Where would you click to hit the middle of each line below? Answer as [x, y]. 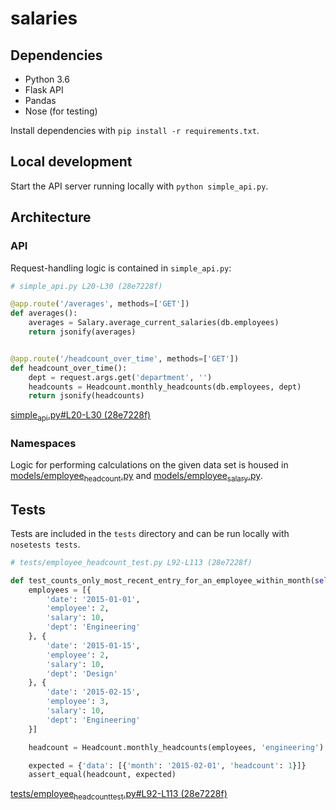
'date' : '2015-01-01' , [93, 599]
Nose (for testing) [61, 111]
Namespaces [43, 443]
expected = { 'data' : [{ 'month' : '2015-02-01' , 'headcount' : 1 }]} [167, 765]
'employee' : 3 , [78, 702]
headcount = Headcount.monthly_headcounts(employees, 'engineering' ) [176, 747]
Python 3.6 [47, 79]
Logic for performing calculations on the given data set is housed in [149, 465]
